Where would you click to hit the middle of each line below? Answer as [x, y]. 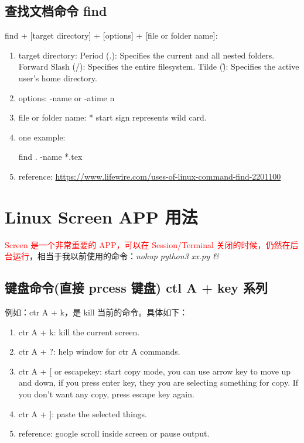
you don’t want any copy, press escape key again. [106, 394]
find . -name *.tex [50, 157]
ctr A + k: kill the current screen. [79, 332]
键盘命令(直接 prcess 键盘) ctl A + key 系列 [136, 288]
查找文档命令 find [56, 11]
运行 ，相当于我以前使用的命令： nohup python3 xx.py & [116, 256]
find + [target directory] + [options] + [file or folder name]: [111, 35]
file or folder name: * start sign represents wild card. [112, 117]
